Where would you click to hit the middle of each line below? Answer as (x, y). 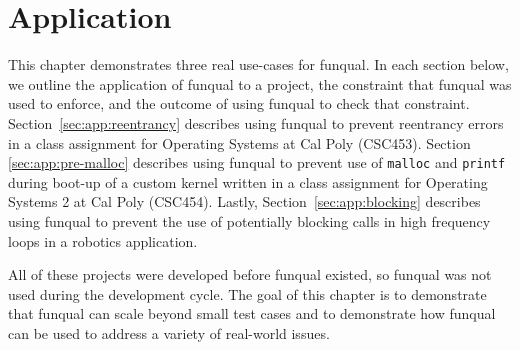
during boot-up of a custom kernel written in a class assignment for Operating (248, 181)
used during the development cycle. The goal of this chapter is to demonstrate (247, 293)
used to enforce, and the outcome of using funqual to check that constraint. (239, 103)
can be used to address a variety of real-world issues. (169, 332)
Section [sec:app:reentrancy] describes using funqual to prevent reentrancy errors (256, 122)
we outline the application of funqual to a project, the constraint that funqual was (260, 83)
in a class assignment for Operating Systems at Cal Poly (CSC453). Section (239, 142)
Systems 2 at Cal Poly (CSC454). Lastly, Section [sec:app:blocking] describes (244, 201)
